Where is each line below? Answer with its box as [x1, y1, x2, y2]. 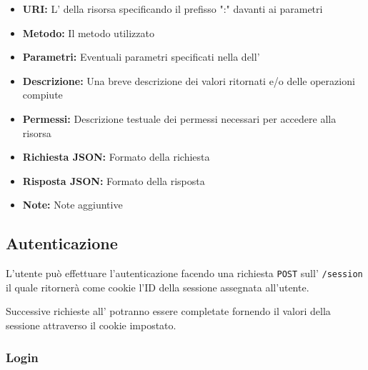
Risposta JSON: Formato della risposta [22, 173, 205, 188]
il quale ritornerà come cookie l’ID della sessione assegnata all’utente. [6, 279, 309, 294]
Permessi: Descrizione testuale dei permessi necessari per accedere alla [22, 111, 337, 126]
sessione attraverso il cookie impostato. [6, 317, 176, 332]
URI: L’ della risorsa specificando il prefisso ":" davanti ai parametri [22, 1, 323, 16]
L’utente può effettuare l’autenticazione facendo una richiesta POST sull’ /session [6, 266, 363, 281]
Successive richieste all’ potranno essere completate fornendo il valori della [6, 304, 331, 319]
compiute [22, 87, 63, 102]
